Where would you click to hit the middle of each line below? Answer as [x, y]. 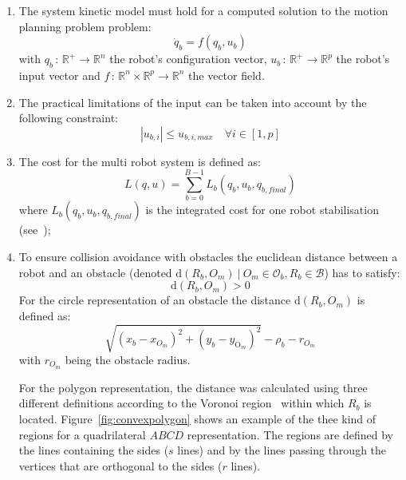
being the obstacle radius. [128, 359]
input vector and [59, 75]
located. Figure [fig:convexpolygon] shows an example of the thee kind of [197, 419]
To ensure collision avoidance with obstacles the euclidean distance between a [208, 257]
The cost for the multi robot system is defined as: [140, 161]
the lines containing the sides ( [94, 450]
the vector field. [227, 75]
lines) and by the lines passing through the [282, 450]
